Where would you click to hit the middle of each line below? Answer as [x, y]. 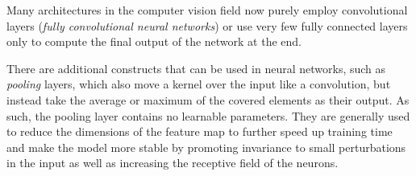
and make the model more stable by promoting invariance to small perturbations [206, 147]
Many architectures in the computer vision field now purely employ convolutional [207, 10]
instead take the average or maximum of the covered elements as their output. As [208, 99]
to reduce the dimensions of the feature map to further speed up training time [200, 131]
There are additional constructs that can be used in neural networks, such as [196, 68]
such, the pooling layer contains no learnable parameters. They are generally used [208, 115]
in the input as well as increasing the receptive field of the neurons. [173, 163]
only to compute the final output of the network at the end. [154, 41]
